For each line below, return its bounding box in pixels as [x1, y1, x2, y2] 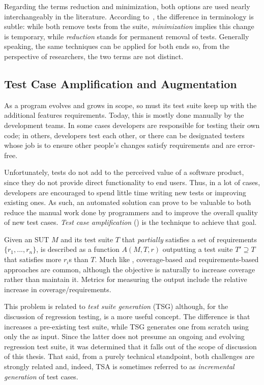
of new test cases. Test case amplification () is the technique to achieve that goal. [4, 217, 257, 227]
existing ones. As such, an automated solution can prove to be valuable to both [4, 197, 251, 208]
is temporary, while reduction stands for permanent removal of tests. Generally [4, 31, 249, 41]
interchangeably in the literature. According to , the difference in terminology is [4, 11, 254, 21]
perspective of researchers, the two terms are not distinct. [4, 50, 184, 61]
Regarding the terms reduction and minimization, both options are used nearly [4, 1, 250, 11]
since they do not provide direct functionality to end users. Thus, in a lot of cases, [4, 176, 260, 187]
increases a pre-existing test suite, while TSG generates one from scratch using [4, 321, 249, 331]
